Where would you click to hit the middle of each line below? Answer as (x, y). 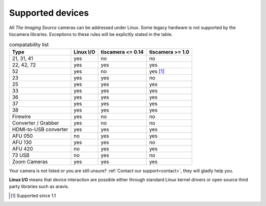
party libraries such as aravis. (39, 186)
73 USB (21, 155)
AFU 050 (22, 136)
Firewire (21, 117)
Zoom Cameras (30, 161)
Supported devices (49, 13)
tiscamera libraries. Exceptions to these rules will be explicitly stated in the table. (91, 34)
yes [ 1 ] (157, 71)
